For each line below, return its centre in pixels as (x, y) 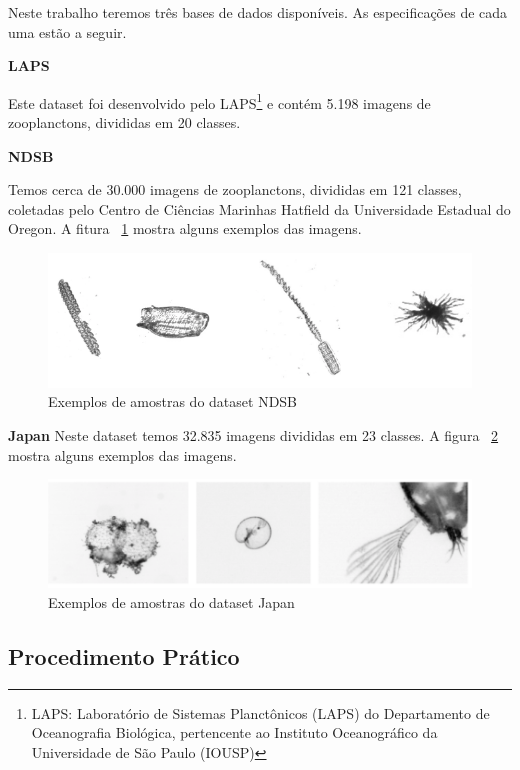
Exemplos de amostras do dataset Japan (171, 601)
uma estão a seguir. (67, 31)
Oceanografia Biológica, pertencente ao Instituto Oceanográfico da (234, 732)
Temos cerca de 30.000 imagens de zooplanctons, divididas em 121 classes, (235, 189)
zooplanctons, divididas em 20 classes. (124, 122)
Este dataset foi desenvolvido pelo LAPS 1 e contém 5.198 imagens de (219, 101)
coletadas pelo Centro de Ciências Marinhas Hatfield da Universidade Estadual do (259, 208)
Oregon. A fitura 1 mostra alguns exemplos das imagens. (185, 228)
